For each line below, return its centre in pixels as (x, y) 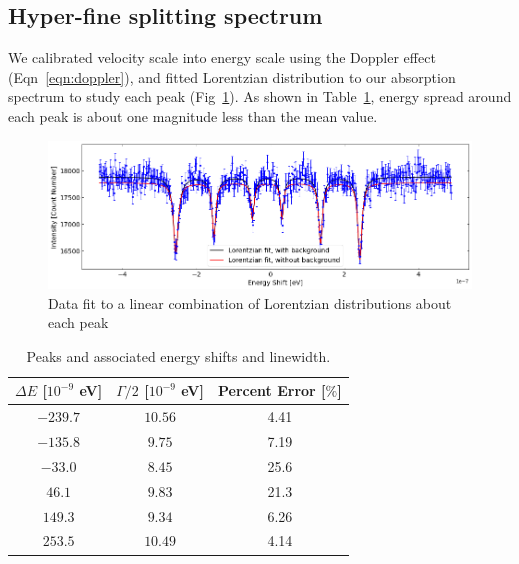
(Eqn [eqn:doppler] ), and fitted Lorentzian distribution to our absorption (232, 76)
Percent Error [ (271, 390)
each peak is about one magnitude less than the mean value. (193, 115)
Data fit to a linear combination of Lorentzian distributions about (250, 302)
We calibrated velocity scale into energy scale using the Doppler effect (222, 57)
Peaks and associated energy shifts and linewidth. (178, 355)
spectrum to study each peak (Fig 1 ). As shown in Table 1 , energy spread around (260, 96)
